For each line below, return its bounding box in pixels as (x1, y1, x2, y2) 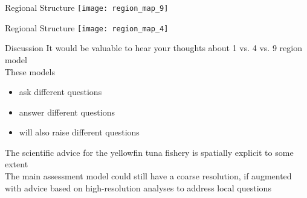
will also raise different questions (19, 126, 140, 138)
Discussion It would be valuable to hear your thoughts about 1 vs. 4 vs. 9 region (5, 42, 302, 54)
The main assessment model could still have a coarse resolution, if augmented (5, 170, 292, 182)
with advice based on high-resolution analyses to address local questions (5, 181, 271, 194)
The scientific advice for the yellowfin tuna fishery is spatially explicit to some (5, 146, 294, 158)
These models (5, 65, 55, 78)
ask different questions (19, 85, 102, 98)
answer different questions (19, 105, 115, 118)
